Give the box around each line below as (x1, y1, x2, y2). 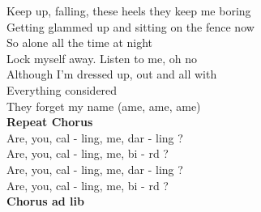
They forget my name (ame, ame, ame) (6, 97, 201, 114)
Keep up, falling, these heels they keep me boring (6, 2, 251, 19)
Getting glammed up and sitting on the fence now (6, 18, 255, 35)
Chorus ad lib (6, 193, 84, 210)
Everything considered (6, 81, 118, 98)
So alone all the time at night (6, 34, 153, 51)
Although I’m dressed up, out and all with (6, 66, 217, 83)
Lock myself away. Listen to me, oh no (6, 49, 198, 66)
